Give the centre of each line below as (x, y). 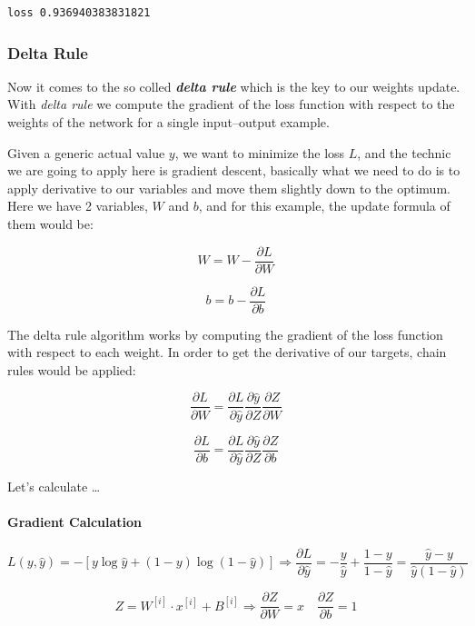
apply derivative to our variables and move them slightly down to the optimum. (229, 188)
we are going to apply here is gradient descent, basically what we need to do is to (234, 170)
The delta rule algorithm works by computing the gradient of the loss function (225, 334)
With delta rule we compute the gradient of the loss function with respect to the (231, 104)
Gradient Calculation (75, 521)
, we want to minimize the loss (260, 152)
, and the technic (404, 152)
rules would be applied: (72, 369)
